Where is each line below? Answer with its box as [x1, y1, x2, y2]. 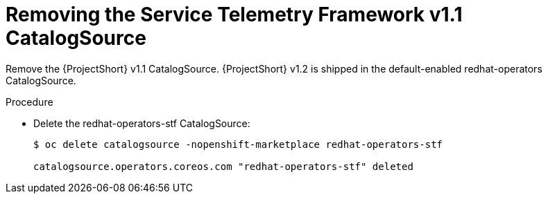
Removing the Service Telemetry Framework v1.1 [6, 3, 463, 26]
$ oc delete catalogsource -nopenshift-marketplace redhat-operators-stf [33, 138, 443, 150]
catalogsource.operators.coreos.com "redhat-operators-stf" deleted [33, 160, 413, 172]
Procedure [6, 95, 53, 108]
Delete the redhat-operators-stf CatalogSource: [33, 117, 250, 129]
